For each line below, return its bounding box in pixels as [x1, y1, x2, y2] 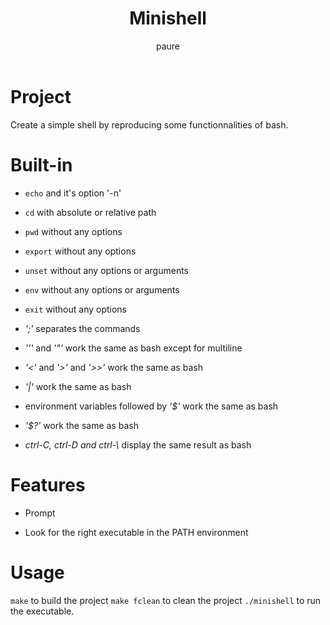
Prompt [24, 507, 56, 519]
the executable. [10, 605, 75, 617]
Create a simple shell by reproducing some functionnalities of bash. [10, 118, 289, 131]
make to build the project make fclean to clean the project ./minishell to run [10, 594, 322, 606]
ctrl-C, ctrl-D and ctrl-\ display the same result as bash [24, 438, 252, 451]
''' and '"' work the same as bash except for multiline [24, 342, 243, 354]
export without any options [24, 245, 137, 257]
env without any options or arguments [24, 283, 180, 296]
